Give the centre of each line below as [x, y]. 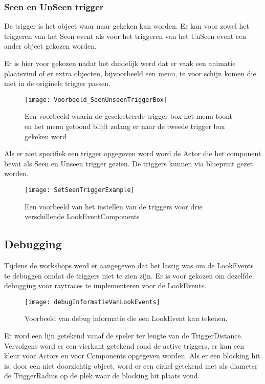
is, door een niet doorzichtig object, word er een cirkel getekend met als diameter [131, 365]
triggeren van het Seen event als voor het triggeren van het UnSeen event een [125, 36]
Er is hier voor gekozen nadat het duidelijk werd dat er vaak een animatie [120, 63]
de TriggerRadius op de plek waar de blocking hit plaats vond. [102, 376]
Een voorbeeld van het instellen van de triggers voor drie [114, 206]
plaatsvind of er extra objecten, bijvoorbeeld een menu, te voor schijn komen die [130, 73]
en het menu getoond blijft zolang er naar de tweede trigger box [125, 126]
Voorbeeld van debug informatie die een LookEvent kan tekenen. [126, 318]
